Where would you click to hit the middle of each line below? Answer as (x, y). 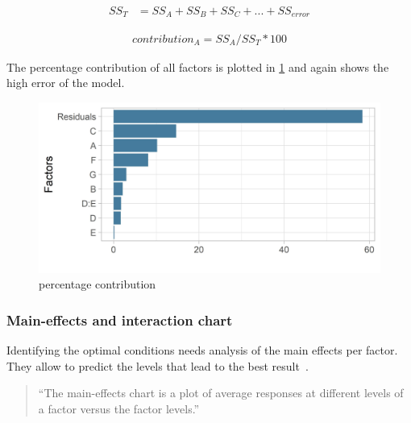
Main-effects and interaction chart (120, 319)
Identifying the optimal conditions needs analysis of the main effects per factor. (202, 350)
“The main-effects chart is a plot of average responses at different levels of (221, 393)
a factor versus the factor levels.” (119, 408)
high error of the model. (66, 83)
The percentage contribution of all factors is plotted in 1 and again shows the (198, 66)
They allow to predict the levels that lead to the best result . (158, 365)
